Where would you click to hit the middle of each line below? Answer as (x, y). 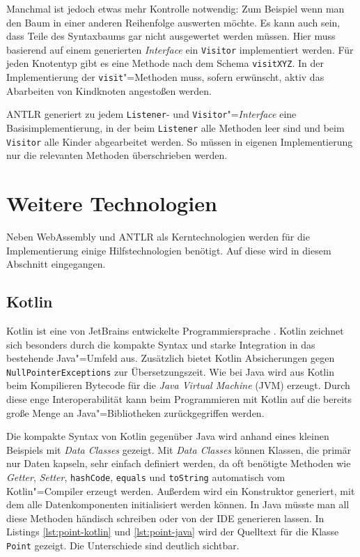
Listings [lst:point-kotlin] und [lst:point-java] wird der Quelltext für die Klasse (173, 532)
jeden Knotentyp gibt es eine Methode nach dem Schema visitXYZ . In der (165, 63)
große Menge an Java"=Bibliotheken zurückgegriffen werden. (135, 412)
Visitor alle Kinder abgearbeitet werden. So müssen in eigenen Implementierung (180, 141)
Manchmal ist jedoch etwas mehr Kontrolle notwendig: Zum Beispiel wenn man (175, 8)
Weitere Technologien (112, 203)
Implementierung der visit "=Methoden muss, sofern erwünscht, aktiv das (165, 77)
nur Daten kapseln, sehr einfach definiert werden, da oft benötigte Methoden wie (179, 463)
